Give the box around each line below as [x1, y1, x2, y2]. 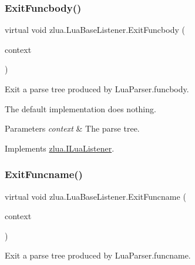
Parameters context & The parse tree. [5, 122, 140, 135]
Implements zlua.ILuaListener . [5, 142, 115, 154]
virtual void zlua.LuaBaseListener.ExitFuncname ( [5, 190, 186, 202]
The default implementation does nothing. [5, 102, 156, 115]
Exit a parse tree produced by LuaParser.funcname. [5, 249, 191, 261]
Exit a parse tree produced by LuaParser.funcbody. [5, 83, 189, 95]
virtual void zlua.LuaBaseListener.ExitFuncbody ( [5, 24, 185, 36]
